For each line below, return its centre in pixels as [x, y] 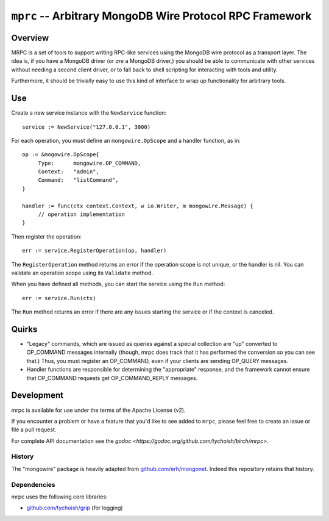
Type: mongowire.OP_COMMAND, [90, 163]
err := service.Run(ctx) [59, 298]
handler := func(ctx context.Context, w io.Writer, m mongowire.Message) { [138, 206]
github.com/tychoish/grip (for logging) [75, 508]
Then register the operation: [46, 236]
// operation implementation [81, 214]
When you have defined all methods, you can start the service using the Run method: [118, 284]
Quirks [24, 329]
